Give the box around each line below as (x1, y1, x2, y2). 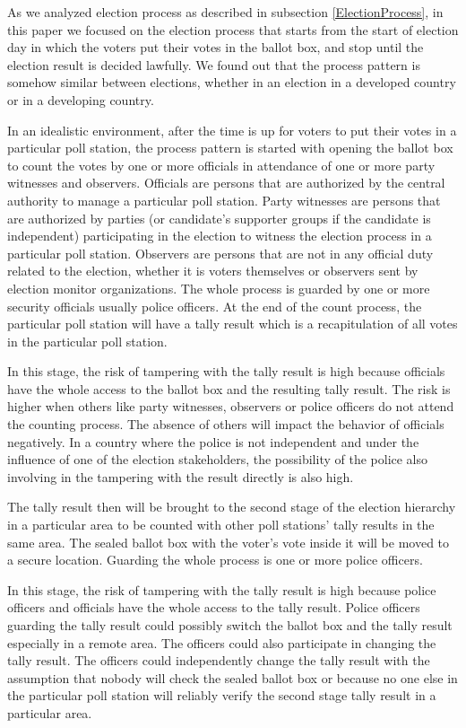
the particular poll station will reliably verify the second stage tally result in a (7, 686, 436, 705)
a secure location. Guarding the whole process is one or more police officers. (7, 550, 423, 569)
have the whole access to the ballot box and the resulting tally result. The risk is (7, 379, 451, 398)
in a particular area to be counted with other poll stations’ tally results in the (7, 515, 435, 534)
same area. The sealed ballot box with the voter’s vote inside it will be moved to (7, 532, 450, 551)
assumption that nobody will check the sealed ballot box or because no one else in (7, 668, 458, 687)
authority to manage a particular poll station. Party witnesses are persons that (7, 190, 441, 209)
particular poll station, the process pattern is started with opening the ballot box (7, 138, 453, 157)
